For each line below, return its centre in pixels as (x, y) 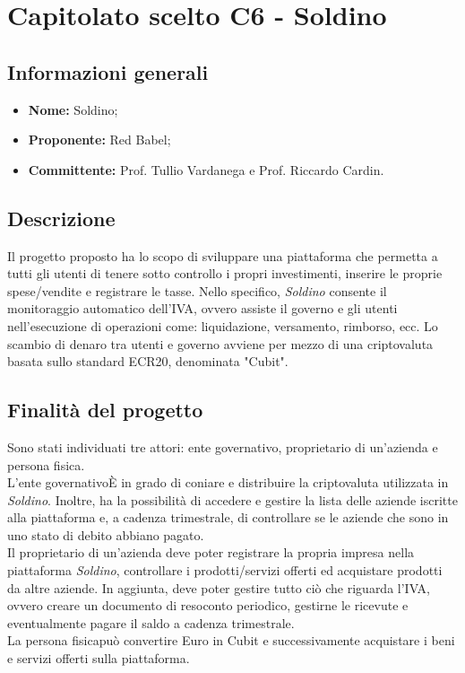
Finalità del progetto (105, 410)
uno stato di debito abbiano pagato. (106, 534)
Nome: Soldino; (73, 109)
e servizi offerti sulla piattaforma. (99, 658)
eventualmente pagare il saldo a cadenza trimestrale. (151, 622)
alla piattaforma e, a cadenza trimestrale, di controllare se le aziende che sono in (228, 517)
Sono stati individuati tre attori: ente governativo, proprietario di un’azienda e (223, 446)
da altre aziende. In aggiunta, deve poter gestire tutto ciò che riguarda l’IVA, (219, 587)
